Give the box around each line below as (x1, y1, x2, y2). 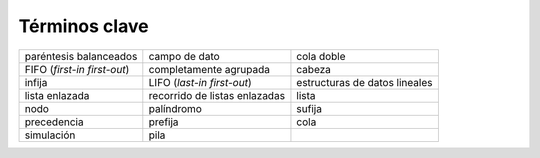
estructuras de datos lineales (296, 75, 433, 89)
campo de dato (148, 49, 220, 63)
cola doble (296, 49, 346, 63)
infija (24, 75, 48, 89)
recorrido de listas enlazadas (148, 88, 285, 102)
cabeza (296, 62, 332, 76)
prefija (148, 115, 179, 129)
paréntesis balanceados (24, 49, 138, 63)
